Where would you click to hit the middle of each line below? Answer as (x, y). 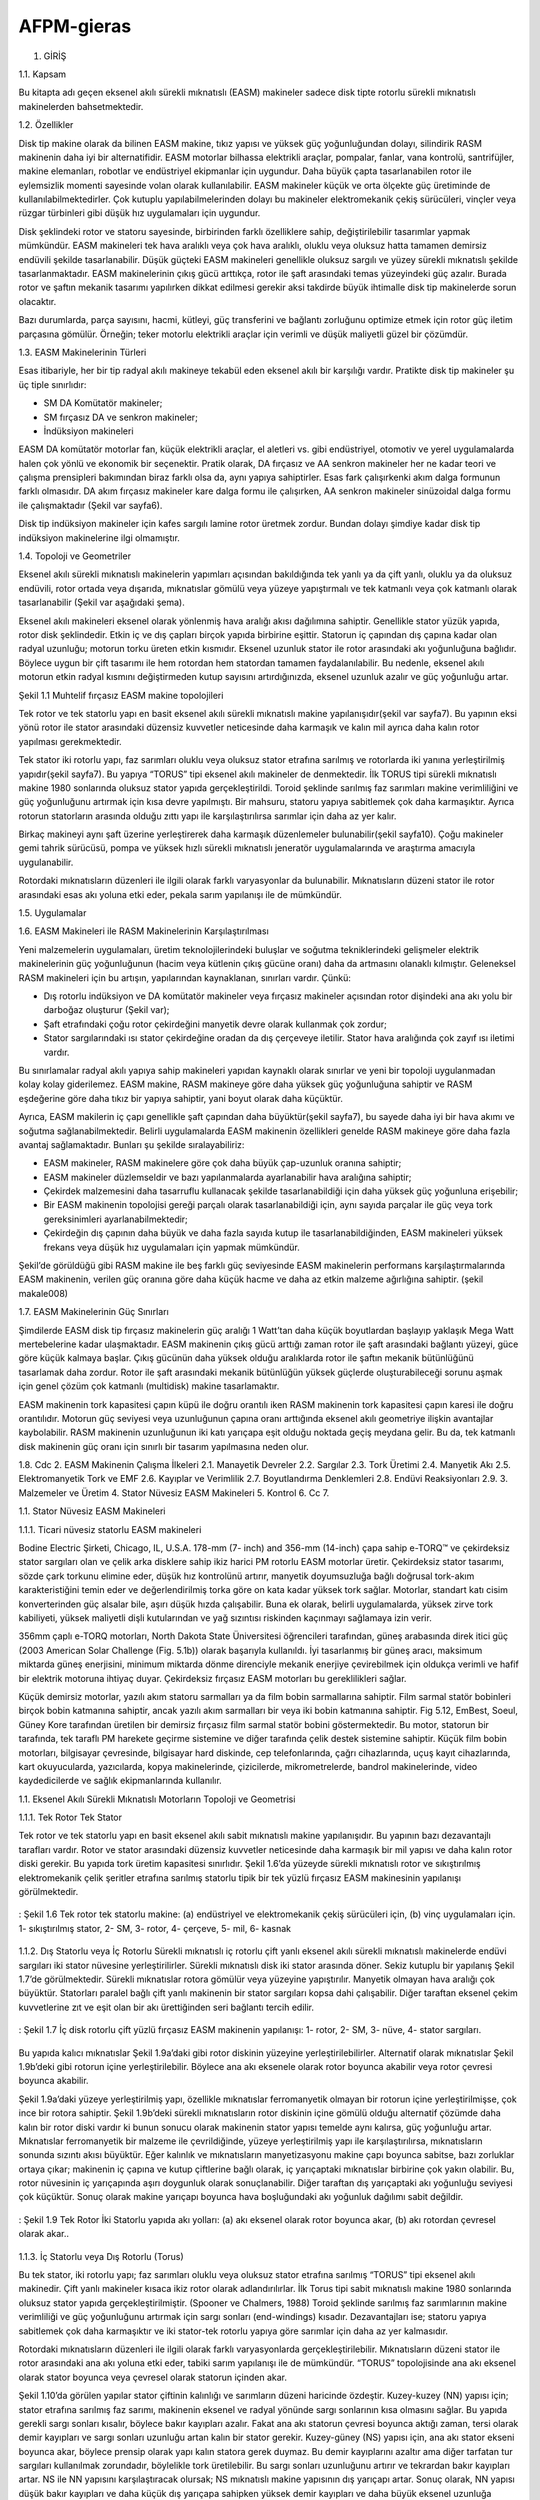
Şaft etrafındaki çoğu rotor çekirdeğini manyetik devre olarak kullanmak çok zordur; (215, 1024)
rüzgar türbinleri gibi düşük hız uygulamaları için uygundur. (139, 213)
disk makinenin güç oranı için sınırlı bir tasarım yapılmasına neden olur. (163, 1446)
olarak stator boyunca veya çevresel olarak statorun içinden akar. (153, 2377)
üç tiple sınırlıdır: (52, 384)
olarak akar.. (44, 2234)
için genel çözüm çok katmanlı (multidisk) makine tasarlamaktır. (149, 1386)
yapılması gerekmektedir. (70, 741)
